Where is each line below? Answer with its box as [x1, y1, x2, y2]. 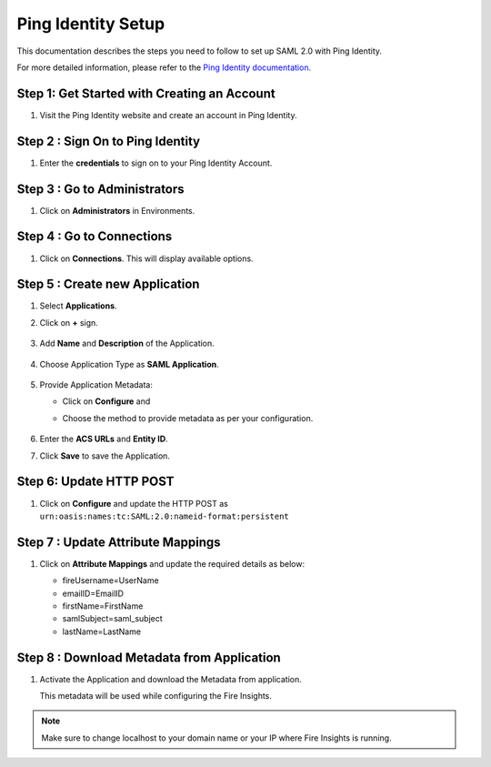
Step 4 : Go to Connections [16, 228, 173, 245]
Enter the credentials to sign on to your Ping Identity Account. [39, 157, 273, 168]
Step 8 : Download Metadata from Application [16, 650, 281, 665]
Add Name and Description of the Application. [39, 338, 215, 349]
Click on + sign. [39, 317, 99, 328]
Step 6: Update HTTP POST [16, 474, 175, 489]
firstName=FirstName [62, 600, 144, 611]
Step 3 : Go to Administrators [16, 181, 185, 197]
